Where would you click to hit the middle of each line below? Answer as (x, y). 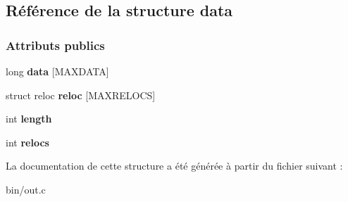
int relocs (27, 142)
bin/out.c (26, 189)
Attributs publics (55, 45)
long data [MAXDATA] (57, 71)
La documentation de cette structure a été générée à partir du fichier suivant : (174, 166)
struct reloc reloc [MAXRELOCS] (81, 95)
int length (29, 119)
